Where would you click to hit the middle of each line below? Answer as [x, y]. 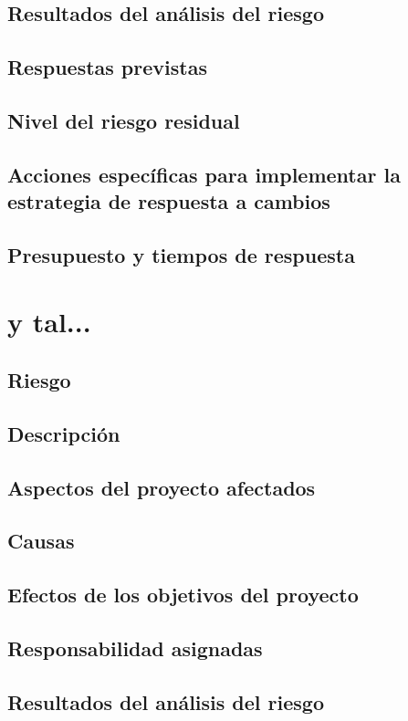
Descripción [64, 433]
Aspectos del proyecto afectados [162, 487]
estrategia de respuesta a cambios [169, 201]
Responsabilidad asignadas [135, 648]
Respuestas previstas [107, 67]
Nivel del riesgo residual [124, 120]
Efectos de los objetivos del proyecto [183, 595]
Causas [41, 541]
